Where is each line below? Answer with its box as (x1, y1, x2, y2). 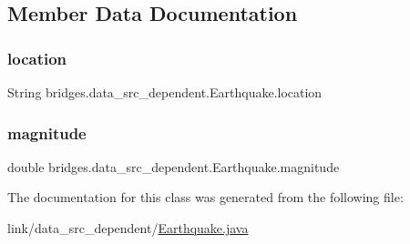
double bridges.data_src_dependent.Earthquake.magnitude (7, 157, 340, 176)
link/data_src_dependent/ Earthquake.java (7, 219, 249, 237)
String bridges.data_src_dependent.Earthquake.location (7, 83, 323, 101)
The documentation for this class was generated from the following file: (7, 188, 404, 207)
